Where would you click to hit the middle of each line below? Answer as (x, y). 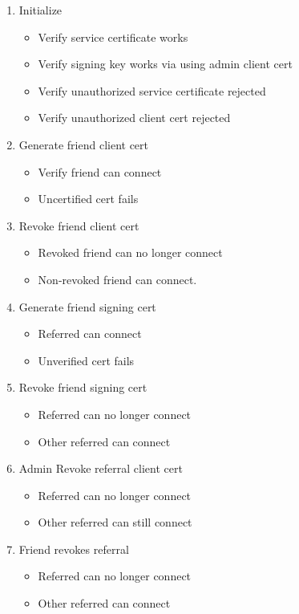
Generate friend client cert (84, 144)
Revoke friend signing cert (83, 387)
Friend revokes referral (74, 549)
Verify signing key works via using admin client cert (165, 64)
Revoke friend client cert (79, 225)
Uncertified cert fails (88, 199)
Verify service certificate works (113, 37)
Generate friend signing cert (87, 306)
